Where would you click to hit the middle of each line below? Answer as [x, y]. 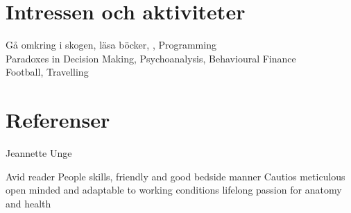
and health [28, 203]
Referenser [58, 120]
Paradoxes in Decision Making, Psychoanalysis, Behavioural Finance [151, 58]
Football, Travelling [47, 72]
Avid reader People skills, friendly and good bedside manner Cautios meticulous [175, 176]
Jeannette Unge [39, 153]
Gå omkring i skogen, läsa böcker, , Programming [111, 45]
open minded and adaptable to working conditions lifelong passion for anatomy [174, 190]
